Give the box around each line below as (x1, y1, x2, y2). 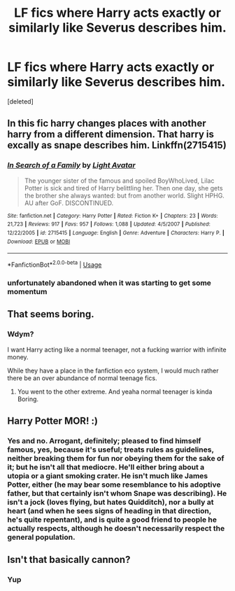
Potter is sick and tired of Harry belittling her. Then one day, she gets (24, 183, 223, 192)
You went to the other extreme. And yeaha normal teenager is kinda (17, 387, 213, 396)
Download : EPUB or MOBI (7, 238, 71, 245)
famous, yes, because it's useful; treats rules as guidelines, (7, 445, 215, 454)
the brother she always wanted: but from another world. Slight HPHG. (24, 191, 225, 200)
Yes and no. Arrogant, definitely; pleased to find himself (7, 436, 201, 445)
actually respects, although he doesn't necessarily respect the (7, 523, 225, 533)
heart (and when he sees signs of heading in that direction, (7, 506, 212, 515)
